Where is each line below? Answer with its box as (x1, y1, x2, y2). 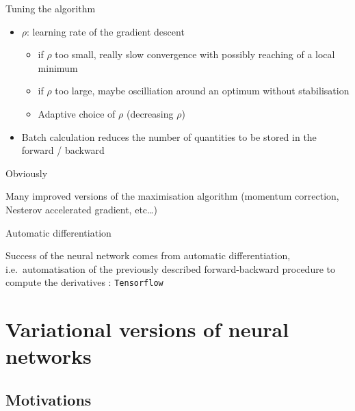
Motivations (5, 388, 92, 410)
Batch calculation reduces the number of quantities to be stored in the (21, 129, 317, 144)
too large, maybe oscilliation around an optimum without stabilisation (55, 83, 350, 98)
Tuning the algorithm (5, 1, 96, 15)
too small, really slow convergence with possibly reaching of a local (55, 47, 335, 62)
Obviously (5, 165, 48, 180)
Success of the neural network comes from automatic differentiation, (5, 248, 291, 263)
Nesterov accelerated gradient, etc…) (5, 202, 157, 216)
